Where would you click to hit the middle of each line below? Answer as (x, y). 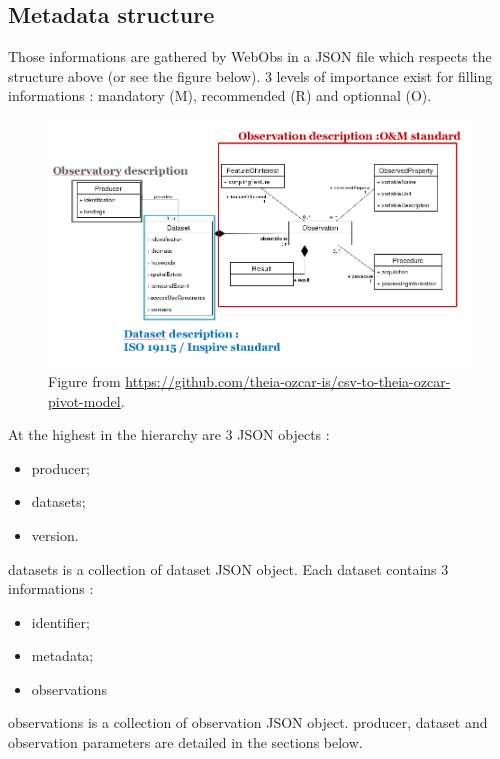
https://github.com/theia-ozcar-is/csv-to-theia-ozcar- (288, 380)
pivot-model (84, 400)
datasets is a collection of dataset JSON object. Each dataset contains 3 (228, 568)
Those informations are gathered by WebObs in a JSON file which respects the (250, 56)
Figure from (84, 380)
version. (55, 534)
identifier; (60, 621)
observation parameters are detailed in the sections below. (185, 742)
